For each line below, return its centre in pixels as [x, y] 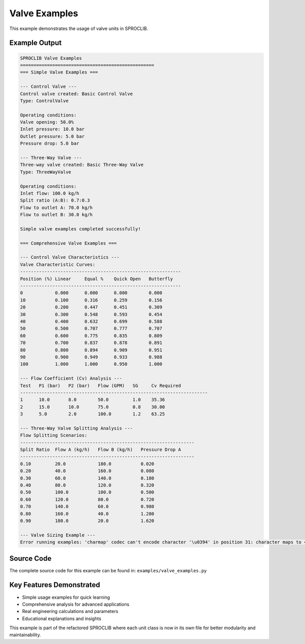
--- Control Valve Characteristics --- [70, 257]
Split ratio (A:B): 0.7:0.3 [55, 200]
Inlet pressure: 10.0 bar [52, 129]
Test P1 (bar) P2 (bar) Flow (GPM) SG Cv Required [101, 386]
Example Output [36, 43]
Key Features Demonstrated [55, 585]
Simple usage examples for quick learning [66, 597]
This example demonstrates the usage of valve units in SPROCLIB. [79, 28]
